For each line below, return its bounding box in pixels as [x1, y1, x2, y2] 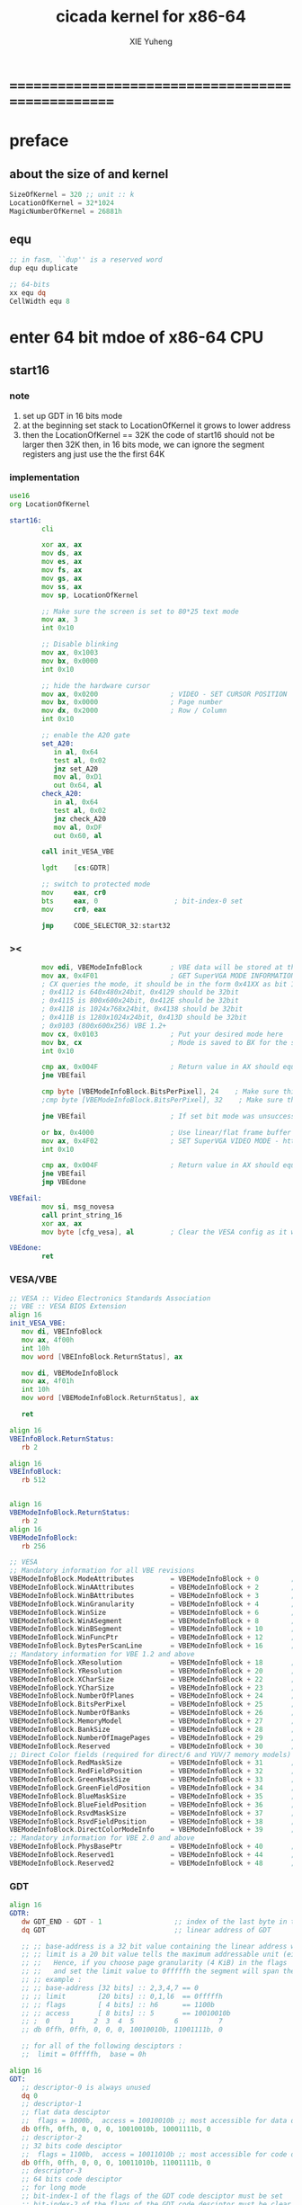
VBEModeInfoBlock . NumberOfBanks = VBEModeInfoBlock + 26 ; [9, 1709, 296, 1718]
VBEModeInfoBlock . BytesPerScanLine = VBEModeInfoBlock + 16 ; [9, 1641, 296, 1651]
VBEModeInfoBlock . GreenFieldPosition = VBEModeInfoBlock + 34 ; [9, 1783, 296, 1793]
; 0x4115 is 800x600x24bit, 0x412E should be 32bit [41, 996, 240, 1005]
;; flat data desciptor [21, 2108, 111, 2117]
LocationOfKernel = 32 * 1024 [9, 198, 115, 208]
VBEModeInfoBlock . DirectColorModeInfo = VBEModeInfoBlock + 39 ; [9, 1826, 296, 1835]
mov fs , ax [41, 566, 83, 575]
